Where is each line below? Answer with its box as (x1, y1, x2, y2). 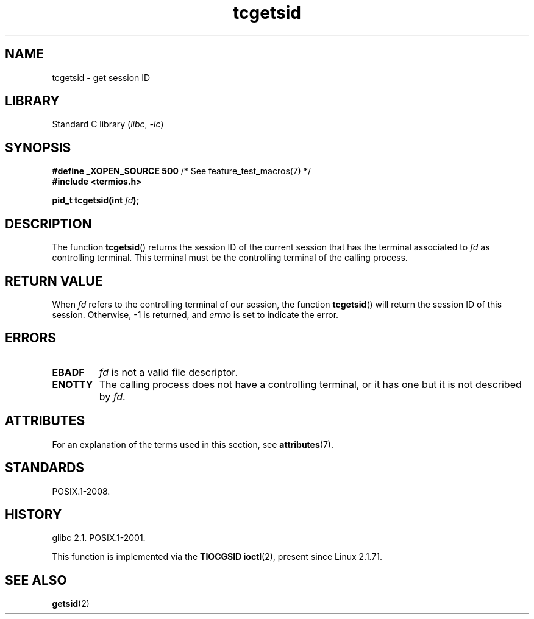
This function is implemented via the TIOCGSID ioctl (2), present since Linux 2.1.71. (52, 551, 383, 562)
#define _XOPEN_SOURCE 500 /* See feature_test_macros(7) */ (52, 166, 311, 177)
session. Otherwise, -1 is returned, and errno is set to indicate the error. (52, 309, 339, 320)
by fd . (99, 390, 126, 403)
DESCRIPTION (5, 216, 92, 232)
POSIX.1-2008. (52, 486, 110, 497)
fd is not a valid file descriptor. (99, 366, 238, 378)
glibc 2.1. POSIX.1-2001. (52, 532, 146, 543)
